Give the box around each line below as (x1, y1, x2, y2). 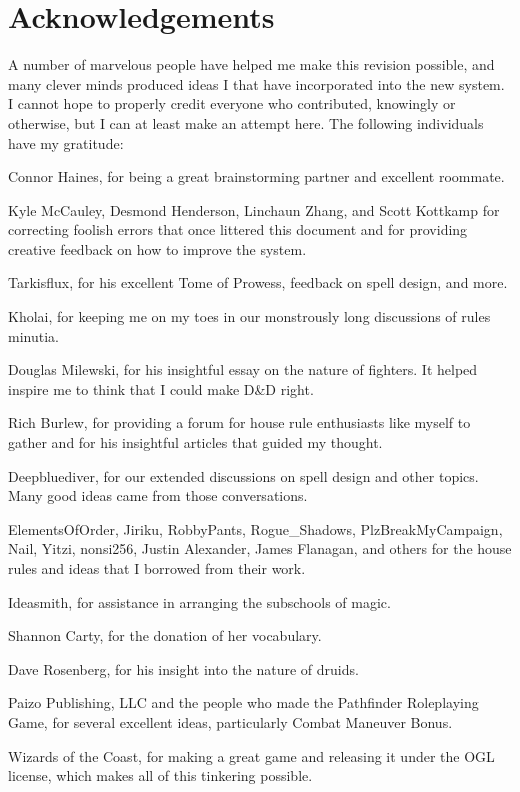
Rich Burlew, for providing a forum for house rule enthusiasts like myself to (8, 412, 471, 433)
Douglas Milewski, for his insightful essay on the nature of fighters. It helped (8, 359, 478, 380)
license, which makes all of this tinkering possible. (8, 765, 313, 786)
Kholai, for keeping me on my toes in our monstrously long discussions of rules (8, 306, 491, 327)
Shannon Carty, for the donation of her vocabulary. (8, 625, 322, 646)
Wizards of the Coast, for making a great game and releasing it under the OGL (8, 745, 495, 766)
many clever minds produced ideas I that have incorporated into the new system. (8, 73, 505, 94)
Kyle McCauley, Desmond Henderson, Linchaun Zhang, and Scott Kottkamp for (8, 199, 500, 220)
